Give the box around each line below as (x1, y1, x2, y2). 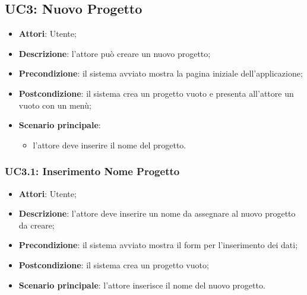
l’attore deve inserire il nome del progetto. (33, 138, 186, 151)
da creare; (18, 218, 55, 231)
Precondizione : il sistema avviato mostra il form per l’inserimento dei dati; (18, 239, 298, 251)
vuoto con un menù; (18, 99, 91, 111)
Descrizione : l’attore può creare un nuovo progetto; (18, 47, 211, 59)
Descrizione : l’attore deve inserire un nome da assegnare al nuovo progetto (18, 207, 296, 220)
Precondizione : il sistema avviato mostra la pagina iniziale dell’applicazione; (18, 67, 303, 80)
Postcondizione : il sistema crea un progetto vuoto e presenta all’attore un (18, 87, 294, 99)
